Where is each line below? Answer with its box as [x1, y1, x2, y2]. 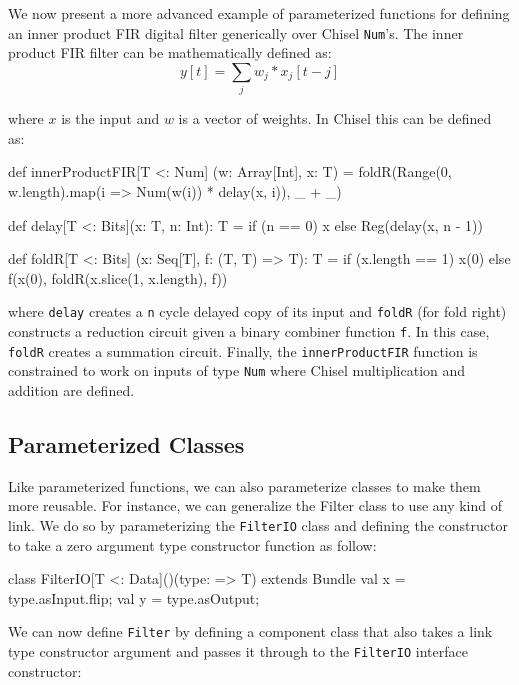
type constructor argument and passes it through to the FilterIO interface [8, 641, 468, 662]
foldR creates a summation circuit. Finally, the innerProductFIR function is [8, 340, 478, 361]
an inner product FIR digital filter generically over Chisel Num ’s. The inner [8, 22, 464, 43]
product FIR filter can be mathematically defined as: [8, 42, 332, 63]
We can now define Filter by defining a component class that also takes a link [8, 621, 493, 642]
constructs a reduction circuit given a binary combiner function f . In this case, [8, 320, 490, 341]
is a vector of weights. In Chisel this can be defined [178, 108, 492, 129]
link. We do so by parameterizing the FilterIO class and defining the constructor [8, 514, 508, 535]
